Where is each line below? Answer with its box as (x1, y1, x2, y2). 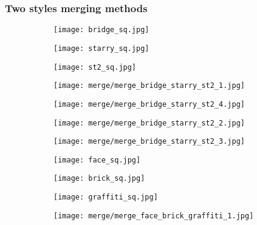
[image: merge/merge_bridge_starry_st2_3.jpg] (53, 137, 245, 146)
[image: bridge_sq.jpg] (53, 25, 149, 35)
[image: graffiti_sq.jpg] (53, 193, 158, 202)
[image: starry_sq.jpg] (53, 44, 149, 53)
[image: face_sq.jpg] (53, 155, 141, 164)
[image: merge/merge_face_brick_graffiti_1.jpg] (53, 211, 254, 220)
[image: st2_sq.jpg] (53, 62, 137, 72)
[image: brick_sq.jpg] (53, 174, 145, 183)
